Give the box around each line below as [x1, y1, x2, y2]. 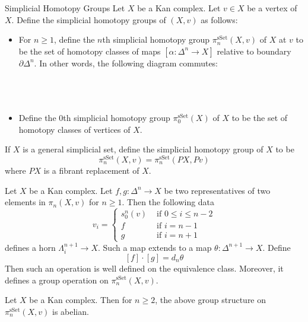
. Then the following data [122, 196, 215, 208]
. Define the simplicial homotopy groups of [11, 13, 166, 25]
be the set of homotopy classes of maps [18, 44, 161, 57]
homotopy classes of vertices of [18, 123, 131, 135]
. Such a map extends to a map [98, 241, 212, 253]
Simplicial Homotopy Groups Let [5, 2, 125, 14]
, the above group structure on [155, 294, 266, 306]
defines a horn [5, 241, 56, 253]
